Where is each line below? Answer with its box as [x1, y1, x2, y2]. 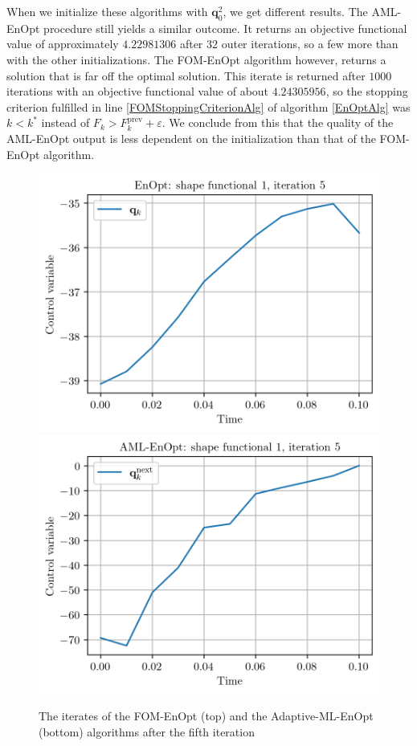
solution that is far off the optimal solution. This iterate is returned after [6, 67, 366, 84]
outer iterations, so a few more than [221, 35, 399, 52]
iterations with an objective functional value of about [6, 83, 269, 100]
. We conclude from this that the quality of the [161, 114, 394, 131]
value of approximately [6, 35, 119, 52]
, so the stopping [325, 83, 408, 100]
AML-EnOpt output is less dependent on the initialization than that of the [6, 129, 376, 146]
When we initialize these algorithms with [6, 3, 208, 19]
